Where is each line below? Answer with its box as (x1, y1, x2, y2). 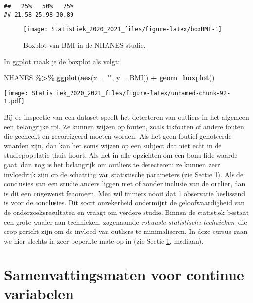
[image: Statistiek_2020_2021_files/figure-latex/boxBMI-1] (23, 26, 222, 33)
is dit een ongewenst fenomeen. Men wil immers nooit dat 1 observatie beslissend (4, 188, 246, 198)
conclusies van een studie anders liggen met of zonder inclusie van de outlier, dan (4, 178, 246, 189)
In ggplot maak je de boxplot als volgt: (4, 56, 120, 66)
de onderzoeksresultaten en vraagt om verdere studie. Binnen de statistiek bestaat (4, 207, 249, 217)
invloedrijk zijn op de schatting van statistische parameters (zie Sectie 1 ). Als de (4, 169, 244, 179)
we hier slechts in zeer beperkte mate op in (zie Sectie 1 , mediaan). (4, 235, 204, 246)
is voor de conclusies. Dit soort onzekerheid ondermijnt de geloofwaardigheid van (4, 197, 245, 208)
